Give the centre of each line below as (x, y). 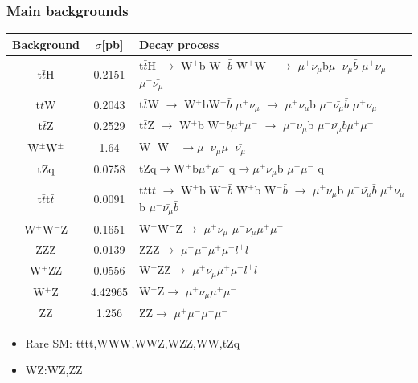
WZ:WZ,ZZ (54, 370)
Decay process (179, 44)
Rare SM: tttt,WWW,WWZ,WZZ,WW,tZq (133, 342)
